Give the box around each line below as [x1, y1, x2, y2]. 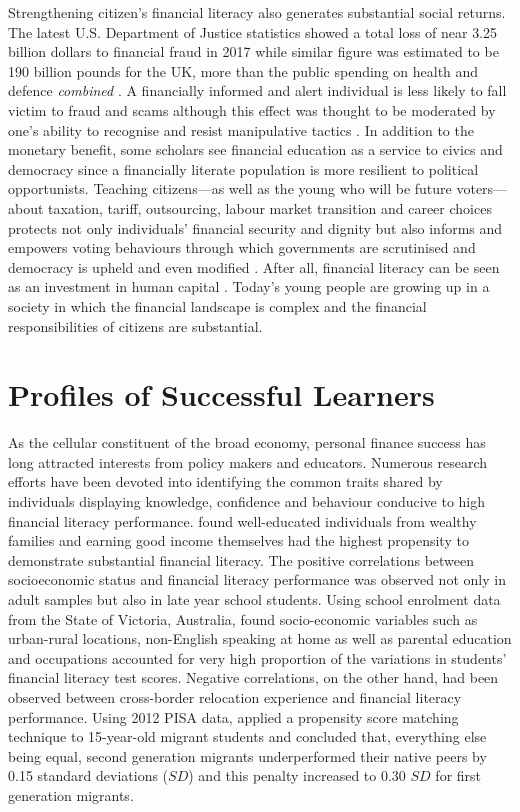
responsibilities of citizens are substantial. [8, 315, 263, 336]
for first [435, 765, 482, 786]
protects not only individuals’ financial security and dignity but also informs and [8, 217, 503, 238]
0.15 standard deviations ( [8, 765, 169, 786]
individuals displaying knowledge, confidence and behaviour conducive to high [8, 491, 486, 511]
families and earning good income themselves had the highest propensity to [8, 530, 469, 551]
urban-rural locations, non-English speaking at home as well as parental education [8, 628, 512, 649]
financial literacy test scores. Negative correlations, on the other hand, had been [8, 667, 499, 688]
